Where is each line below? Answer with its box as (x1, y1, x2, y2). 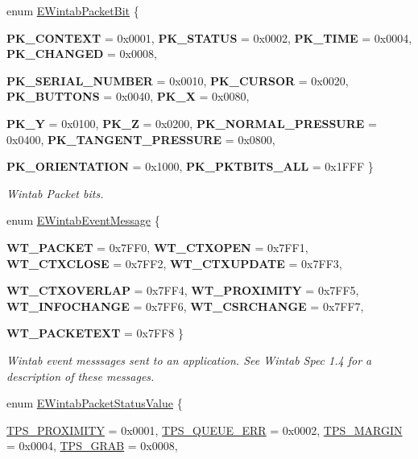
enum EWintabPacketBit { (6, 2, 139, 19)
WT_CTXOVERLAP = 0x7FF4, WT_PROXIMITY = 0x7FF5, (6, 282, 359, 299)
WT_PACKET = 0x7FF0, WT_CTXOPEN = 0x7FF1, (6, 238, 308, 255)
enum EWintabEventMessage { (6, 212, 160, 229)
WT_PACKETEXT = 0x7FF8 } (6, 325, 184, 341)
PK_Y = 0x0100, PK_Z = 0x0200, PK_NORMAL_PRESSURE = (6, 114, 377, 131)
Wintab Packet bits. (6, 184, 104, 201)
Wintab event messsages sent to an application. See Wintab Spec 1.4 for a (6, 351, 372, 368)
